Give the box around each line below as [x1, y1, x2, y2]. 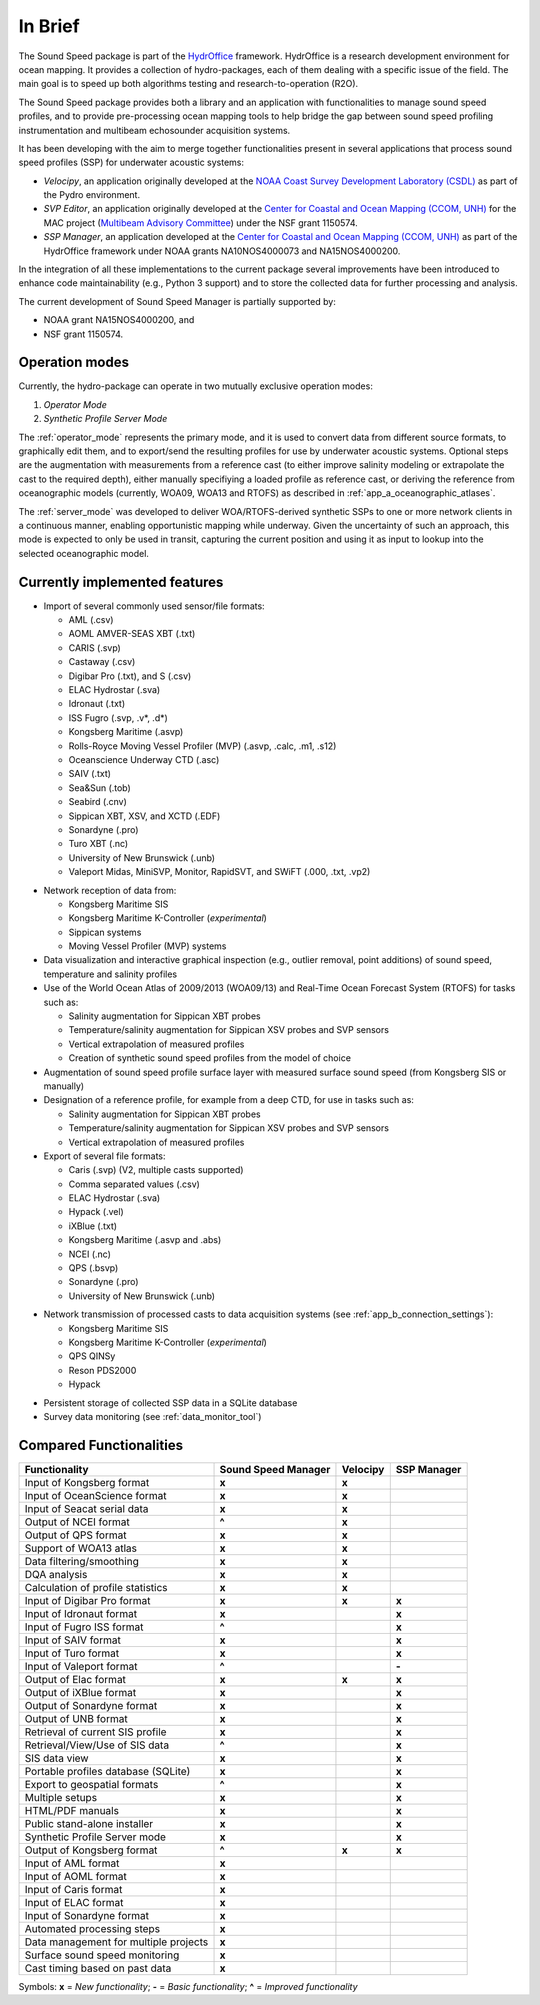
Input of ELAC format [24, 1895, 124, 1909]
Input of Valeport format [24, 1659, 138, 1673]
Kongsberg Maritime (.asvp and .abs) [68, 1234, 222, 1246]
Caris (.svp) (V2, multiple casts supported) [68, 1164, 244, 1176]
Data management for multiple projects [24, 1935, 209, 1949]
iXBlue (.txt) [68, 1220, 118, 1232]
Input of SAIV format [24, 1633, 122, 1647]
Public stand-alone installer [24, 1816, 154, 1830]
